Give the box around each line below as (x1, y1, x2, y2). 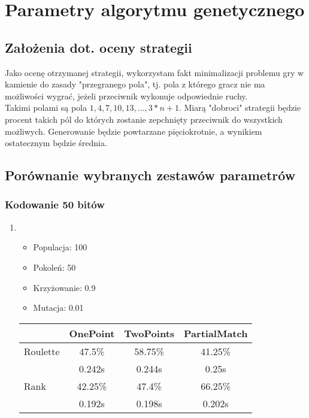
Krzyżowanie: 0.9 (33, 281, 96, 293)
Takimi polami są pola (5, 101, 87, 114)
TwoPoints (124, 326, 175, 340)
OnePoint (69, 326, 115, 340)
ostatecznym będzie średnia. (5, 137, 107, 149)
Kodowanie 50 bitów (5, 197, 105, 212)
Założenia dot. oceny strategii (5, 38, 192, 56)
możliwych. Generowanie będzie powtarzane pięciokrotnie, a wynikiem (5, 125, 262, 137)
